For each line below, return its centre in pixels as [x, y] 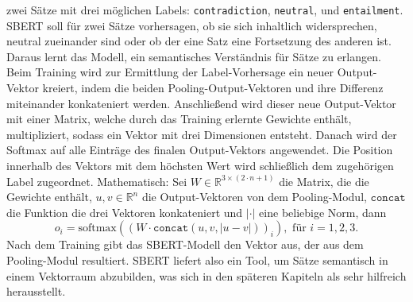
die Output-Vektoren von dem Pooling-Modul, [254, 197]
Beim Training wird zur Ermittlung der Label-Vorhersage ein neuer [170, 72]
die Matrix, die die [324, 181]
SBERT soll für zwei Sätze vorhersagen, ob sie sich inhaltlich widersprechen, [192, 25]
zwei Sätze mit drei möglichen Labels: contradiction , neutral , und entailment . [205, 10]
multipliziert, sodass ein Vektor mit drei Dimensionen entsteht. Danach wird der [202, 134]
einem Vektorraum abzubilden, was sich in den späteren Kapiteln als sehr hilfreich [206, 275]
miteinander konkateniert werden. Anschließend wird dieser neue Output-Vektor [201, 103]
